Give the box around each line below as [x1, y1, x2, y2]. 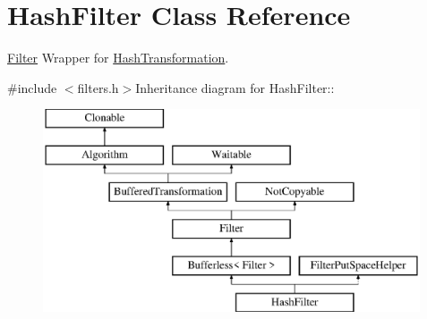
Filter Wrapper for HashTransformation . [7, 48, 229, 67]
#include [7, 78, 57, 97]
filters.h [77, 78, 119, 97]
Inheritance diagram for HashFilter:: [135, 78, 335, 97]
